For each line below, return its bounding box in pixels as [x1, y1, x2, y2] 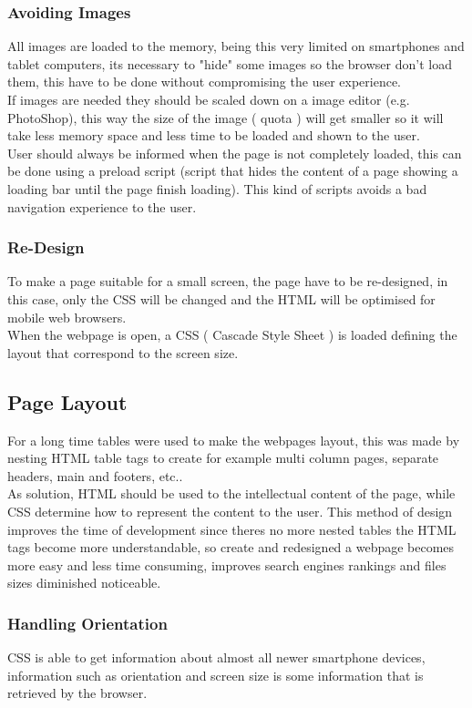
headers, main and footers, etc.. [7, 466, 183, 485]
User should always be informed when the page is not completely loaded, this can [7, 143, 462, 162]
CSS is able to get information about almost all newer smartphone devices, [7, 648, 426, 667]
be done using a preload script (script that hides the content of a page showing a [7, 161, 458, 180]
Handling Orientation [7, 611, 168, 634]
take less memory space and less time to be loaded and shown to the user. [7, 126, 420, 145]
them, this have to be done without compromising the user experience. [7, 72, 401, 91]
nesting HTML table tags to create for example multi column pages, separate [7, 448, 439, 467]
